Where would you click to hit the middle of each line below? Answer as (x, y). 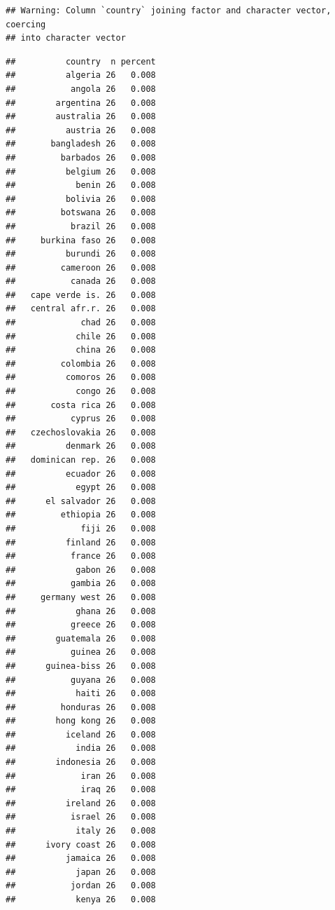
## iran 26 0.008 (81, 776)
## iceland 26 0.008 (81, 734)
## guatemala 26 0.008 (81, 638)
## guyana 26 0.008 (81, 680)
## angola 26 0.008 (81, 89)
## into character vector (66, 38)
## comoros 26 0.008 (81, 378)
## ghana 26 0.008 (81, 611)
